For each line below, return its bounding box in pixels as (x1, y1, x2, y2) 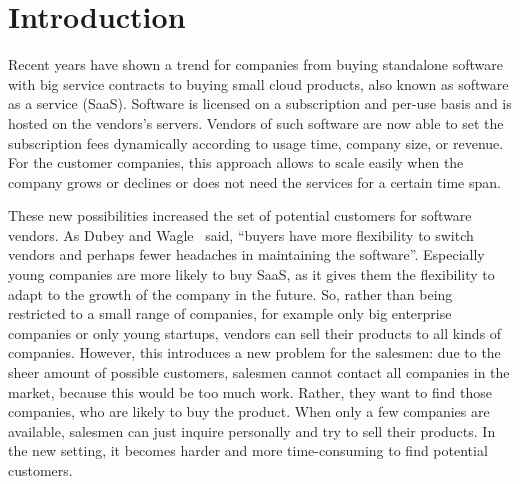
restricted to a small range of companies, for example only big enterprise (8, 303, 452, 324)
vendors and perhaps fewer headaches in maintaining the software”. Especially (8, 244, 485, 265)
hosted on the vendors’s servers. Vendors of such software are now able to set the (8, 112, 504, 133)
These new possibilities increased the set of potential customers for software (8, 205, 472, 226)
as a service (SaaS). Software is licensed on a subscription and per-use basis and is (8, 93, 512, 114)
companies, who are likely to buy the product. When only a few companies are (8, 401, 490, 422)
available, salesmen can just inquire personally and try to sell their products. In (8, 420, 496, 441)
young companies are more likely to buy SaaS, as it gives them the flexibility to (8, 264, 495, 285)
